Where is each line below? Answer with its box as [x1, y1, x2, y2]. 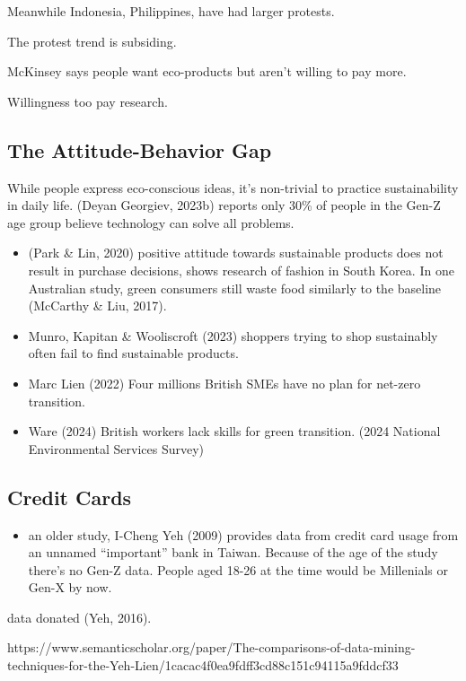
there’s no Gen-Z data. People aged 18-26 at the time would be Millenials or [28, 560, 448, 579]
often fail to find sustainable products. [28, 344, 239, 362]
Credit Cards [7, 483, 132, 511]
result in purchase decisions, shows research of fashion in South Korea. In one [28, 260, 454, 279]
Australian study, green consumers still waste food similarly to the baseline [28, 278, 442, 297]
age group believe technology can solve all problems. [7, 213, 295, 231]
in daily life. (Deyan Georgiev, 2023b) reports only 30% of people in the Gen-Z [7, 196, 441, 214]
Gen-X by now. [28, 578, 112, 597]
